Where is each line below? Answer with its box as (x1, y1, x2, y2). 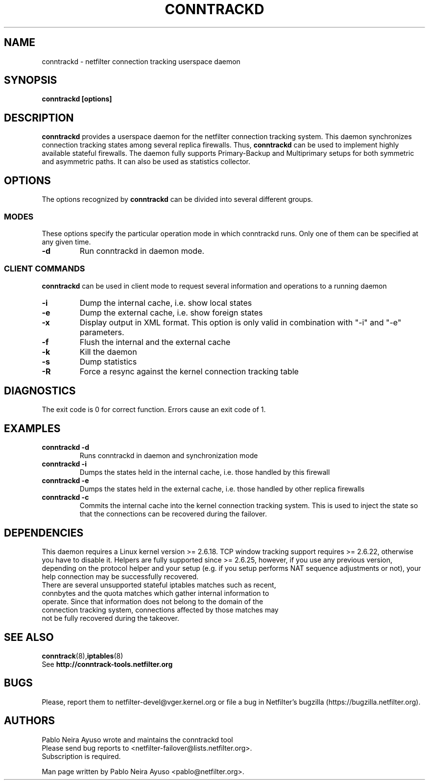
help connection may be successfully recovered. (42, 572, 199, 581)
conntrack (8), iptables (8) (42, 652, 123, 660)
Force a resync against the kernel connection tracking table (79, 366, 299, 376)
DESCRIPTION (4, 111, 74, 124)
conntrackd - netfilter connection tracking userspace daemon (42, 57, 240, 66)
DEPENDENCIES (4, 526, 84, 539)
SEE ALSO (4, 631, 54, 643)
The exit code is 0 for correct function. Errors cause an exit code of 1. (42, 405, 266, 414)
